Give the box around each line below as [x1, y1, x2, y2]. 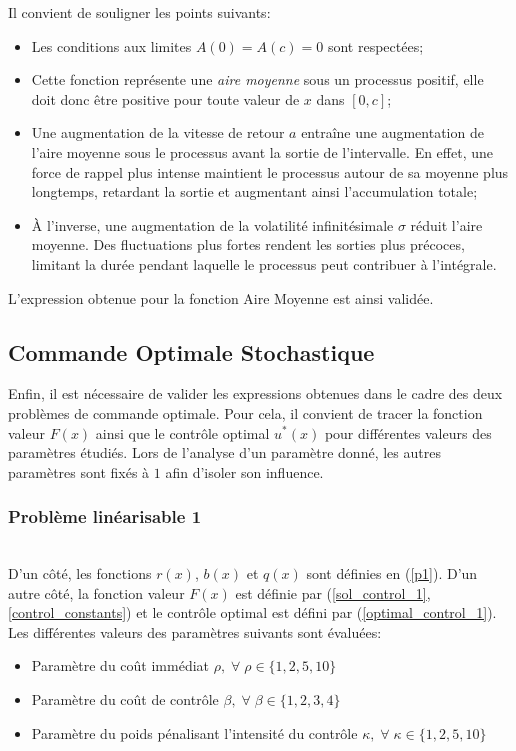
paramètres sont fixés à [8, 461, 150, 482]
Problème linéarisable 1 [8, 504, 202, 529]
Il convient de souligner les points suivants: [8, 2, 271, 22]
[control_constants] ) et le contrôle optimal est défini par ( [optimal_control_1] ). [8, 602, 497, 623]
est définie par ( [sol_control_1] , [235, 582, 431, 603]
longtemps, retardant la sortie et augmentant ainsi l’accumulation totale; [31, 181, 478, 202]
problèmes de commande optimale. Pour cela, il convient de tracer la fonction [8, 402, 483, 423]
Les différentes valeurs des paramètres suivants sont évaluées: [8, 621, 382, 642]
